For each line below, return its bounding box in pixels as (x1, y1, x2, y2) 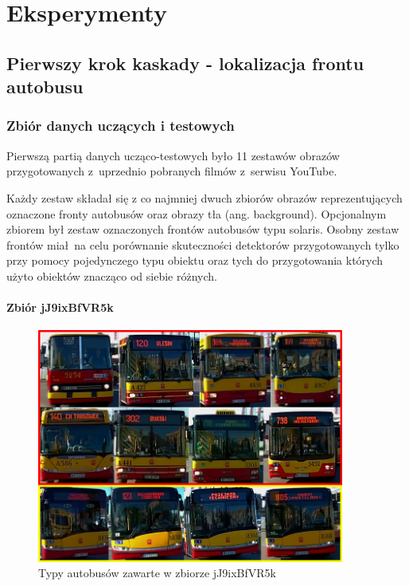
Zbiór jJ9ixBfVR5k (6, 299, 114, 316)
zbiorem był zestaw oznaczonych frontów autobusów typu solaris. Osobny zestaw (6, 221, 399, 238)
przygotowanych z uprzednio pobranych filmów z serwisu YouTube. (6, 163, 337, 179)
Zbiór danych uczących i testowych (6, 116, 235, 136)
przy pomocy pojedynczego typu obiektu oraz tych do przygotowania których (6, 252, 384, 269)
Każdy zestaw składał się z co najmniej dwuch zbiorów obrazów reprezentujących (6, 189, 403, 206)
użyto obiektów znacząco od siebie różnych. (6, 267, 217, 284)
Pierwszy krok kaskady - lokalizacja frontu (6, 50, 364, 75)
